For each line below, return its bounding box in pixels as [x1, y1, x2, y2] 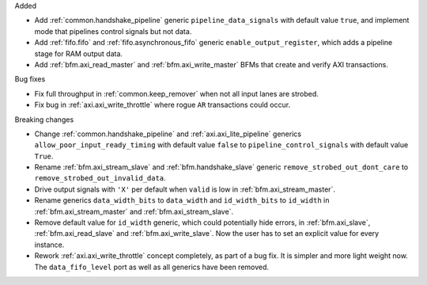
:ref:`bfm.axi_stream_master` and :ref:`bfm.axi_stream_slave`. [34, 207, 233, 216]
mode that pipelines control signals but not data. [34, 26, 192, 36]
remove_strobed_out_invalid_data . [34, 173, 166, 183]
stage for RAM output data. [34, 48, 123, 59]
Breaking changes [14, 115, 74, 124]
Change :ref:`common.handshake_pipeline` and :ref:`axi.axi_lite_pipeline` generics [34, 129, 302, 139]
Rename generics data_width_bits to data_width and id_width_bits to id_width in [34, 196, 330, 205]
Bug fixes [14, 74, 46, 84]
